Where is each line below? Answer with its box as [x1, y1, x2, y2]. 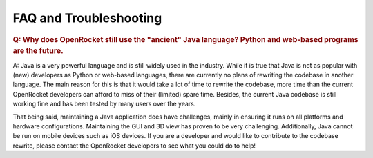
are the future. [12, 46, 64, 56]
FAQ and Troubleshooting [12, 10, 162, 26]
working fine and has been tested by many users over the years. [12, 100, 196, 108]
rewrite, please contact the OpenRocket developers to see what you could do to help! [12, 141, 256, 150]
